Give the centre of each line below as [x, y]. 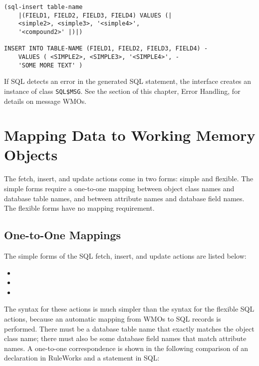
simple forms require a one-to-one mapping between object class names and [119, 188]
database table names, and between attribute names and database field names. [124, 198]
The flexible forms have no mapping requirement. [79, 208]
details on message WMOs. [45, 101]
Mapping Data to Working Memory [130, 135]
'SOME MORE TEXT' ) [50, 65]
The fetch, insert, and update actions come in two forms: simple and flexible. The [129, 179]
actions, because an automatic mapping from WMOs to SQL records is [113, 318]
